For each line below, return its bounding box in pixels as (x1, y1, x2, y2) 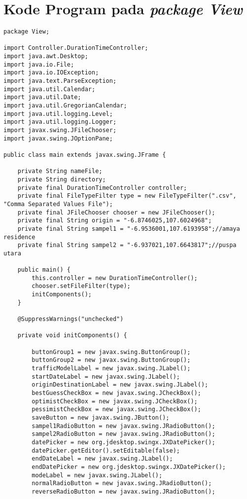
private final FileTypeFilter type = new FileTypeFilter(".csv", (17, 192, 237, 200)
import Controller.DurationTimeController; (3, 44, 148, 52)
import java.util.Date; (3, 94, 81, 101)
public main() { (17, 266, 71, 274)
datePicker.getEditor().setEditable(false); (32, 447, 180, 454)
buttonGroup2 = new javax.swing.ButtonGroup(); (32, 356, 191, 364)
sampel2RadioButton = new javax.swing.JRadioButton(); (32, 430, 215, 438)
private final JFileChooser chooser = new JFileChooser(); (17, 209, 215, 216)
